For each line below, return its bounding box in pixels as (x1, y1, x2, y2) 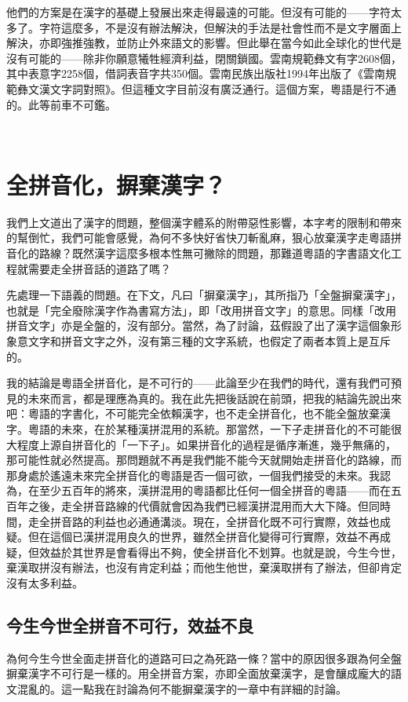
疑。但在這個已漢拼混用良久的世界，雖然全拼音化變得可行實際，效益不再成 (6, 528, 391, 545)
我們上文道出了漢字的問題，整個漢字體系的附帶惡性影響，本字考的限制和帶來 (6, 214, 402, 230)
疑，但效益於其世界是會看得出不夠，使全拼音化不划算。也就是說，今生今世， (6, 543, 402, 560)
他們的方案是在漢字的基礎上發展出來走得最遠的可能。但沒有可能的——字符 (6, 4, 391, 20)
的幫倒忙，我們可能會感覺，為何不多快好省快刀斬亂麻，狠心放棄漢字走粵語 (6, 229, 391, 246)
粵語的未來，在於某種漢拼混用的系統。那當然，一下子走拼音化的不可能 (27, 421, 391, 437)
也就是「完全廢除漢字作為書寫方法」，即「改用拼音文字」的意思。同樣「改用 (6, 302, 396, 318)
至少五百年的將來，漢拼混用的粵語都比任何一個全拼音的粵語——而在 (38, 482, 391, 499)
